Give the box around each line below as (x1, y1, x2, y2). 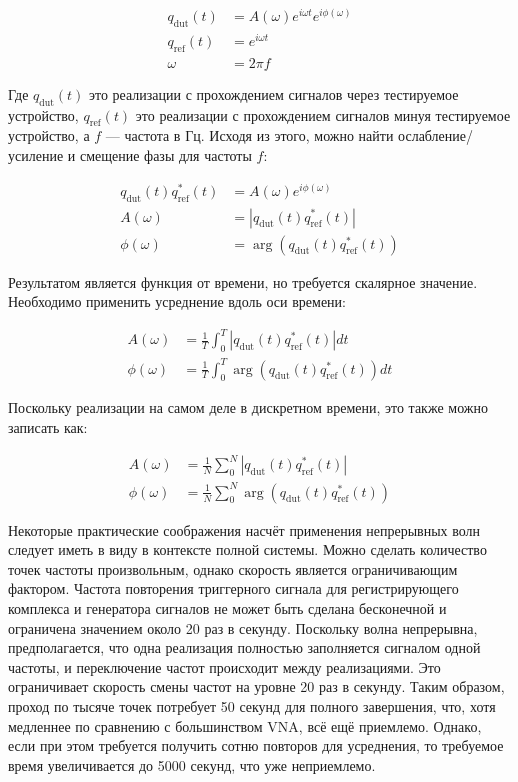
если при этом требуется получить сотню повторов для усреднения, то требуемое (8, 735, 504, 756)
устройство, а (8, 125, 90, 146)
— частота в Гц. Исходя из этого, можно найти (105, 125, 394, 146)
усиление (8, 145, 64, 166)
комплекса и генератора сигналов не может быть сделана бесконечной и (8, 598, 447, 619)
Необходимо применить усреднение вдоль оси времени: (8, 291, 346, 312)
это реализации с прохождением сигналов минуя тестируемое (135, 104, 511, 125)
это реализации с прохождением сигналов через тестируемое (88, 83, 459, 104)
